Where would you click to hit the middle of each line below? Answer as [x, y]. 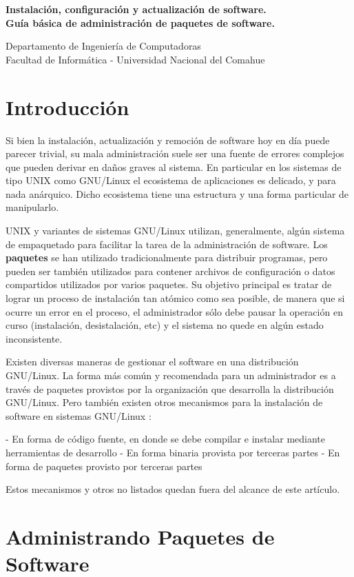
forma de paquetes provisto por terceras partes [104, 466]
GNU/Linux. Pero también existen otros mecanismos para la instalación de [164, 402]
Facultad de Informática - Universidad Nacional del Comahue [135, 59]
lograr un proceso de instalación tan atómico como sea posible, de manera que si [175, 298]
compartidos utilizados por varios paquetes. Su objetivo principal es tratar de [169, 284]
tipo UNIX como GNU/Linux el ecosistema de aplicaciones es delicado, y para [171, 180]
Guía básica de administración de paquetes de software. [140, 22]
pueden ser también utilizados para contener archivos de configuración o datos [170, 271]
